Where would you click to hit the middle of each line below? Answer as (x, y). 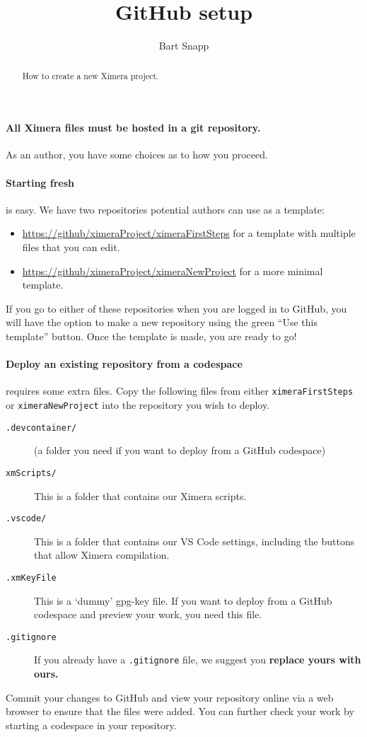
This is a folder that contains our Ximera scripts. (140, 495)
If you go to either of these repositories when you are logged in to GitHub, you (176, 308)
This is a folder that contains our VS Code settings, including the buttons (194, 541)
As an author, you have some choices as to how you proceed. (137, 155)
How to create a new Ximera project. (91, 75)
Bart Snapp (184, 46)
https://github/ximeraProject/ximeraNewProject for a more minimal (173, 271)
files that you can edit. (71, 246)
